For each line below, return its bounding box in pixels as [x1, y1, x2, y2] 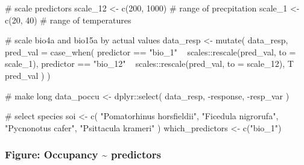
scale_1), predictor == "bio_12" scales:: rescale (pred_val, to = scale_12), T [5, 57, 294, 70]
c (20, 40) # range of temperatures [5, 13, 131, 26]
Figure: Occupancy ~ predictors [5, 147, 161, 162]
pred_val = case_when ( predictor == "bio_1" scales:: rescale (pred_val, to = [5, 45, 296, 58]
